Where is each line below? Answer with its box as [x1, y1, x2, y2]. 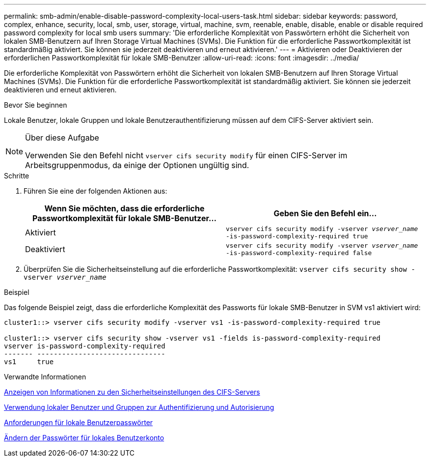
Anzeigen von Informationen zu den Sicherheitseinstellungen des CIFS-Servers [4, 388, 260, 396]
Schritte [4, 172, 29, 180]
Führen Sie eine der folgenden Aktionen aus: [24, 187, 167, 195]
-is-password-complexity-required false [226, 249, 372, 257]
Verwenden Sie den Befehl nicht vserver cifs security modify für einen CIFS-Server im [25, 150, 348, 160]
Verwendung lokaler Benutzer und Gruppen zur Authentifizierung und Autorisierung [4, 403, 274, 411]
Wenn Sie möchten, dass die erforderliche [44, 203, 205, 213]
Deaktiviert [25, 244, 65, 254]
